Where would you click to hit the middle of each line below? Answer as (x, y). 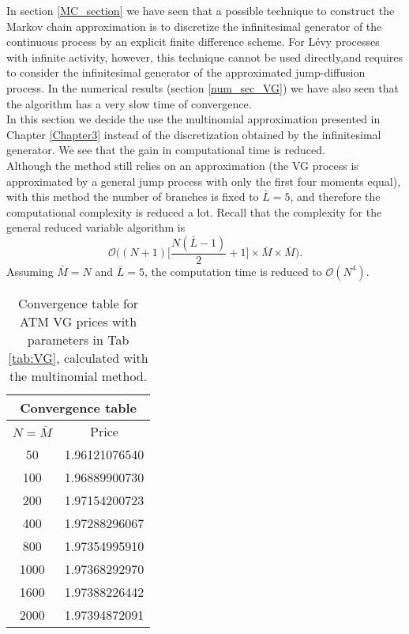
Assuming (30, 271)
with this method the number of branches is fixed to (133, 196)
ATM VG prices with (78, 321)
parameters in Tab (78, 339)
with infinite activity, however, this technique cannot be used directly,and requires (205, 57)
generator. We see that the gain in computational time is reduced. (166, 150)
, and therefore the (335, 196)
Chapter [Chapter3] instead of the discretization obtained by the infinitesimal (194, 134)
